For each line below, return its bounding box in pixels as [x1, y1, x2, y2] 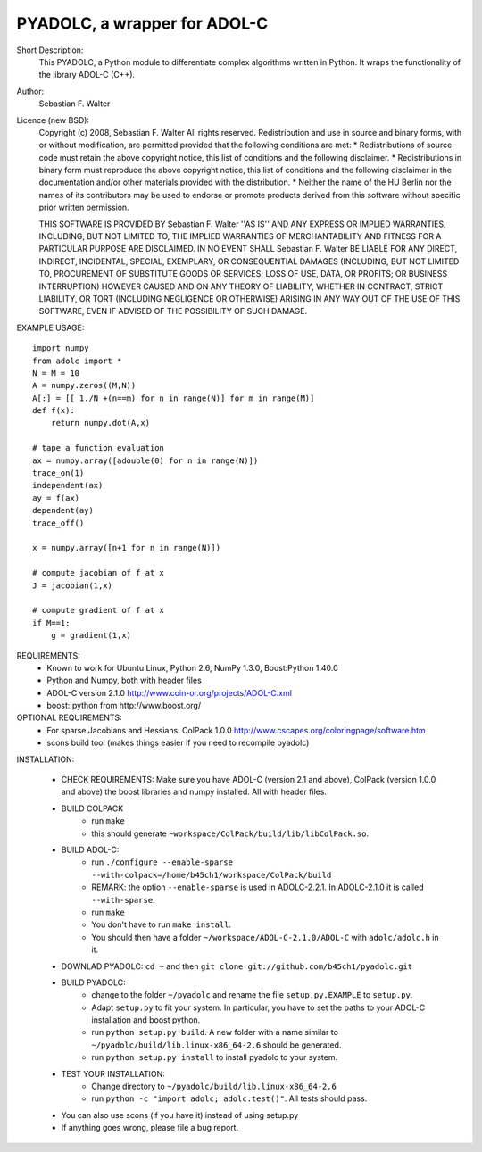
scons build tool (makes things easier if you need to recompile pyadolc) [46, 737, 310, 749]
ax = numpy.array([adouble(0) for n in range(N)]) [32, 455, 259, 466]
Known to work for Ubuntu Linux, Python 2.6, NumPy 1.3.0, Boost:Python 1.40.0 [46, 662, 338, 673]
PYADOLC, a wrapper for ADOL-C [16, 13, 269, 33]
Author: [16, 86, 45, 96]
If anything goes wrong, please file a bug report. [61, 1123, 239, 1133]
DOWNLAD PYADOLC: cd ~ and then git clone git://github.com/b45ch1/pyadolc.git [61, 960, 413, 972]
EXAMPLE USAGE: [16, 322, 85, 333]
